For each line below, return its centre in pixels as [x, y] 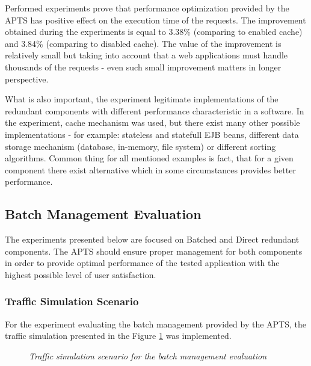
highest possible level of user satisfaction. [81, 274]
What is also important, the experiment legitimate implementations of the [142, 99]
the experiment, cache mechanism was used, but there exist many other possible [152, 123]
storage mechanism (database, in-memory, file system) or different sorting [140, 146]
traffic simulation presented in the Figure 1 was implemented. [118, 336]
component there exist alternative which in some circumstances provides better [150, 169]
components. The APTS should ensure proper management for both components [154, 251]
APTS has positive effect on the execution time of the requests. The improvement [155, 20]
